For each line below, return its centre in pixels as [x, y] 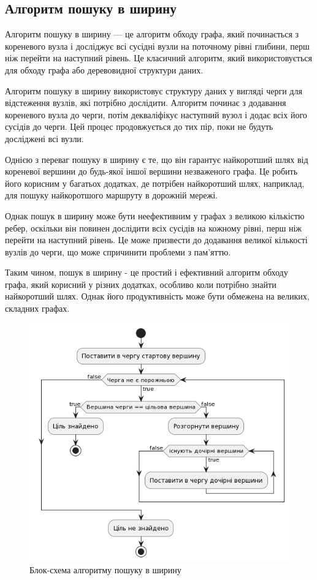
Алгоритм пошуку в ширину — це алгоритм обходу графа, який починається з [152, 34]
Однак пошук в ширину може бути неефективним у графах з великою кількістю [155, 215]
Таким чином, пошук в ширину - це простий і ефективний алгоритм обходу [147, 272]
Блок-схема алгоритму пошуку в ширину [105, 570]
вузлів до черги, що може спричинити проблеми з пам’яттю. [118, 251]
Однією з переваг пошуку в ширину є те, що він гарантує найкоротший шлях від [157, 159]
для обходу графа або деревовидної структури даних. [104, 70]
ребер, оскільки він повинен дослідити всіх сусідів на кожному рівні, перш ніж [153, 228]
